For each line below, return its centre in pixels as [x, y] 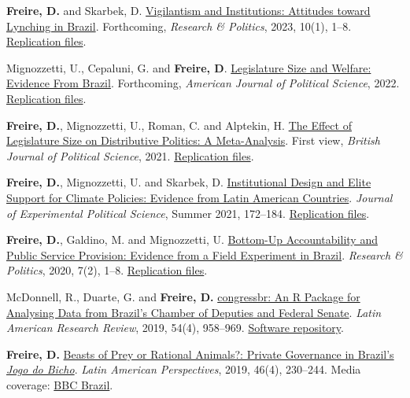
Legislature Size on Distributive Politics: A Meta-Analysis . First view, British [193, 140]
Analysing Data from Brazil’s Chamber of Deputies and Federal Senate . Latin [194, 312]
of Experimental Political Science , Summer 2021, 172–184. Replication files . [188, 213]
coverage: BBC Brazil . [60, 384]
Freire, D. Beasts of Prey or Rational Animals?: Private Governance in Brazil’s [200, 354]
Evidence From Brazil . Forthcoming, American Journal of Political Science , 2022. [203, 83]
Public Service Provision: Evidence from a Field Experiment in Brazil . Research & [205, 254]
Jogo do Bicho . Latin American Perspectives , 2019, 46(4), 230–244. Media [184, 369]
